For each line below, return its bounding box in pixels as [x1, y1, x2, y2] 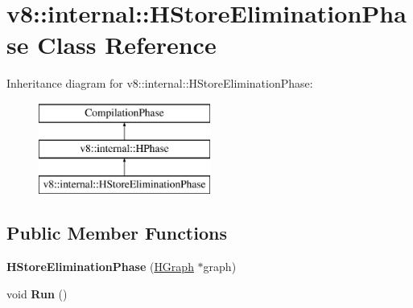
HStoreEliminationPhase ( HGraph [6, 258, 194, 275]
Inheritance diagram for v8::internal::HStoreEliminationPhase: [6, 75, 313, 92]
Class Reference [37, 28, 217, 61]
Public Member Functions [6, 220, 227, 245]
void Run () [6, 285, 68, 302]
